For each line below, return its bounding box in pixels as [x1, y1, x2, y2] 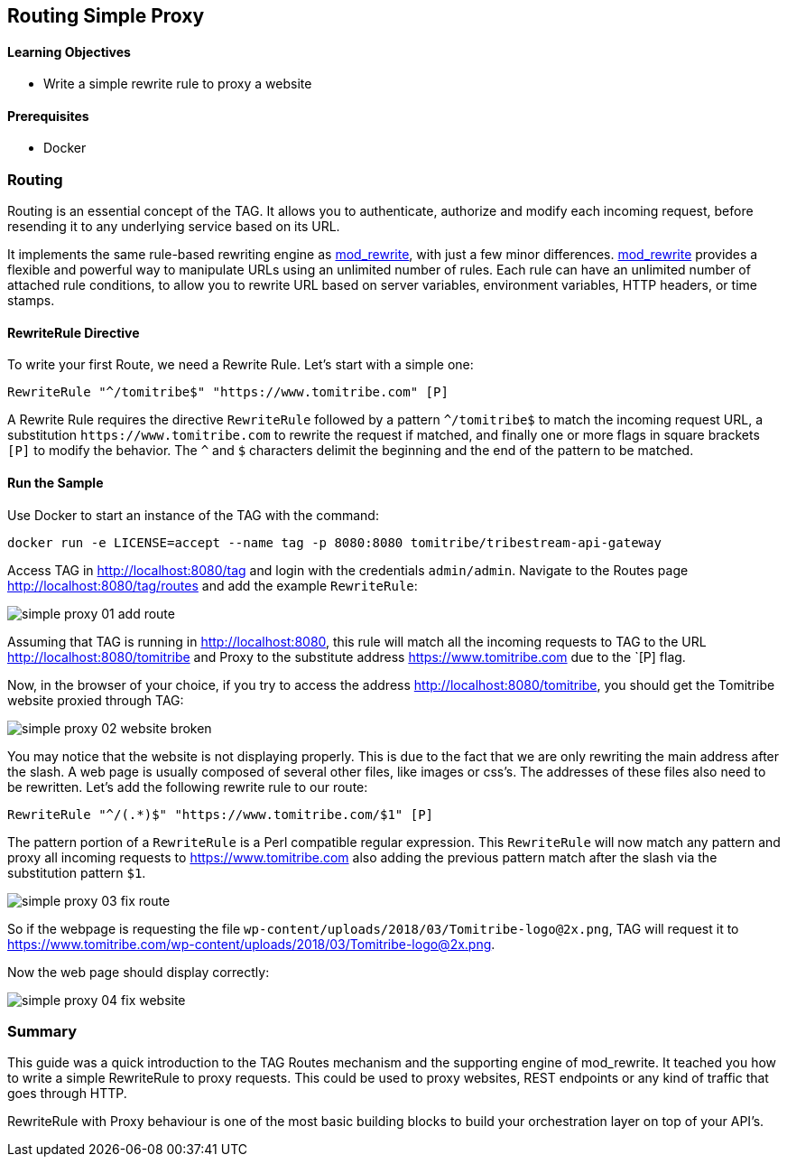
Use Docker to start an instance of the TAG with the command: [7, 507, 379, 523]
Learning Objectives [7, 43, 131, 60]
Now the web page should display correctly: [7, 964, 270, 980]
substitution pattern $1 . [7, 864, 146, 880]
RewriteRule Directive [7, 324, 140, 340]
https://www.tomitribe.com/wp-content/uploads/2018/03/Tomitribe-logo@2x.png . [7, 936, 495, 952]
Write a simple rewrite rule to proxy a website [43, 76, 312, 92]
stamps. [7, 293, 55, 309]
